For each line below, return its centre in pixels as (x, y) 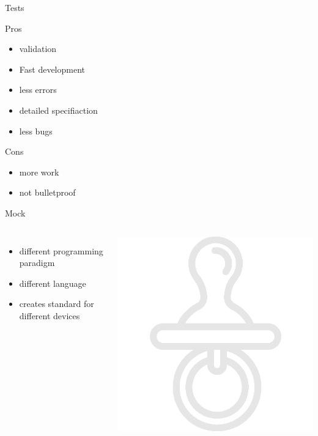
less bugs (36, 131)
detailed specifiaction (58, 110)
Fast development (52, 69)
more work (39, 172)
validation (38, 49)
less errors (38, 90)
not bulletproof (47, 192)
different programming (61, 250)
